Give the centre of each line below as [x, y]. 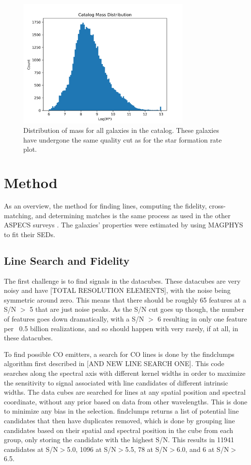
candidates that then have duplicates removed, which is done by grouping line [119, 420]
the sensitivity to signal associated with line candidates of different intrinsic [116, 382]
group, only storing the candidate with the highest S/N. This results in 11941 [119, 440]
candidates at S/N [31, 449]
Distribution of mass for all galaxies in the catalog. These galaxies [121, 130]
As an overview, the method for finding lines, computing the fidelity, [105, 206]
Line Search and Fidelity [67, 260]
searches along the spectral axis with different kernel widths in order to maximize [125, 373]
